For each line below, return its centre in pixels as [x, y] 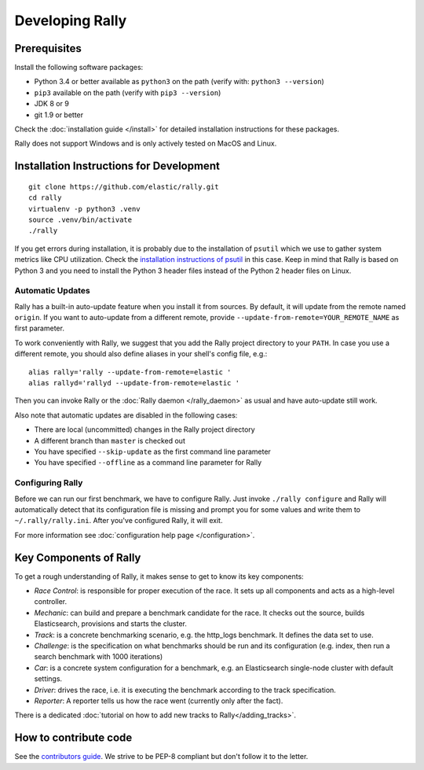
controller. [51, 602]
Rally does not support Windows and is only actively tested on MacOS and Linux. [146, 144]
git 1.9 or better [59, 115]
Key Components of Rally [78, 557]
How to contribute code [73, 738]
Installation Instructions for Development [117, 166]
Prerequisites [48, 48]
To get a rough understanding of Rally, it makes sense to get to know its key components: [159, 576]
